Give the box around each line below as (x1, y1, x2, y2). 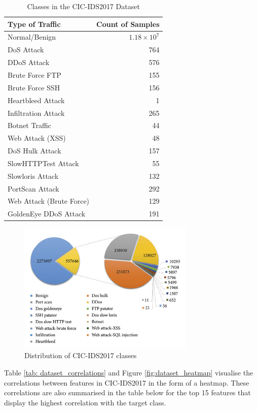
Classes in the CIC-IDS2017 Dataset (27, 1, 140, 11)
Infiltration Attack (8, 107, 65, 118)
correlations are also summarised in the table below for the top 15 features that (4, 387, 251, 398)
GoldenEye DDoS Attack (8, 208, 86, 219)
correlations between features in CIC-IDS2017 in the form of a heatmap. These (4, 377, 249, 388)
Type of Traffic (8, 18, 61, 29)
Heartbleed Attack (8, 94, 65, 105)
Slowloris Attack (8, 170, 59, 181)
